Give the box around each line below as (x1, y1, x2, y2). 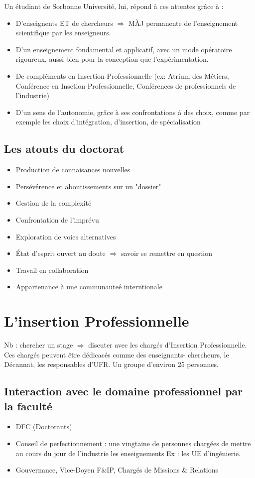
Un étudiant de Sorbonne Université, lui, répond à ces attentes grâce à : (4, 1, 224, 11)
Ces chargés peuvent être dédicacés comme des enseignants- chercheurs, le (4, 349, 229, 359)
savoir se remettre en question (121, 248, 212, 258)
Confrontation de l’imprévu (15, 214, 99, 225)
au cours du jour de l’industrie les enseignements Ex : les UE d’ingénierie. (15, 448, 241, 458)
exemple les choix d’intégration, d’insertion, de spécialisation (15, 117, 201, 127)
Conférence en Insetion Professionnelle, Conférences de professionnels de (15, 80, 236, 91)
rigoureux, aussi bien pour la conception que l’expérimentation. (15, 54, 209, 64)
